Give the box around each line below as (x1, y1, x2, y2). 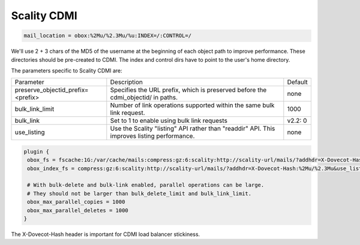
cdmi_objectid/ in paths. (110, 93, 178, 102)
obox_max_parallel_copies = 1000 (27, 198, 125, 205)
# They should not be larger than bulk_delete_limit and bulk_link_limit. (27, 190, 252, 197)
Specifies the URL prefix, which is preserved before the (110, 86, 267, 94)
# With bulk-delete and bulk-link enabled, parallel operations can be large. (27, 182, 265, 189)
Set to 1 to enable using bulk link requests (110, 117, 228, 125)
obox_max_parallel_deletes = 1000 (27, 207, 128, 214)
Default (287, 78, 308, 86)
